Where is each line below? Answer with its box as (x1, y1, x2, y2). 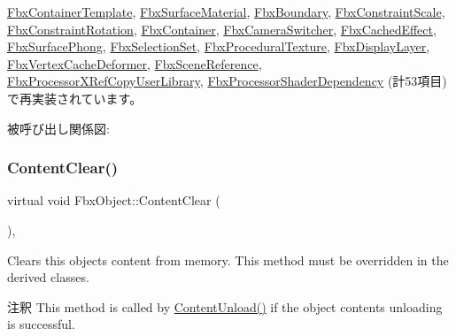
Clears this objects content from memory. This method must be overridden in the (7, 250, 449, 269)
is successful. (7, 315, 75, 333)
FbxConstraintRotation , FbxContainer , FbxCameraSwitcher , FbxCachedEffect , (7, 19, 437, 38)
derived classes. (7, 268, 89, 286)
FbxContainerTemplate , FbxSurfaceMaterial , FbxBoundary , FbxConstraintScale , (7, 3, 445, 20)
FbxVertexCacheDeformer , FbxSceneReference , (7, 54, 262, 73)
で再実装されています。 (7, 88, 143, 107)
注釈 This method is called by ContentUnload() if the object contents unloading (7, 297, 443, 316)
